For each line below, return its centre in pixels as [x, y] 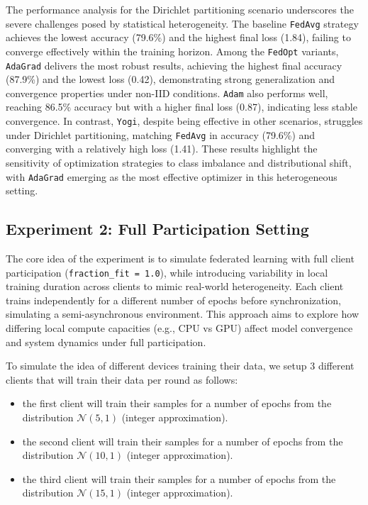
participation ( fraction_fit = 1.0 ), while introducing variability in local [167, 272]
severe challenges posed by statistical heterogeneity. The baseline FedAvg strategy [182, 23]
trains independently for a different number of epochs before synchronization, [174, 300]
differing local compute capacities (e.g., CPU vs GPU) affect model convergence [179, 327]
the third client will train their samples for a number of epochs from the [179, 478]
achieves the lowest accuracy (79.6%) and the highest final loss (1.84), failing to [178, 37]
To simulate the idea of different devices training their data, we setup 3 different [180, 366]
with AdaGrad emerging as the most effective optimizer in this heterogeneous [172, 176]
